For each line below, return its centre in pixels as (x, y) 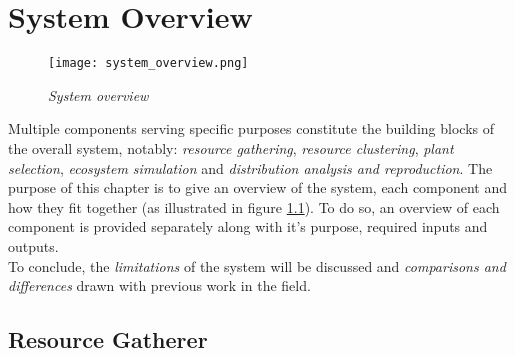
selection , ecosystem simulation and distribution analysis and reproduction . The (250, 167)
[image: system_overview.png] (148, 63)
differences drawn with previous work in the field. (159, 285)
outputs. (33, 245)
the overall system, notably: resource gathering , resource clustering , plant (231, 147)
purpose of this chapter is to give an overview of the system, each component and (258, 187)
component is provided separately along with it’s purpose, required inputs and (248, 226)
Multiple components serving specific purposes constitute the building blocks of (251, 128)
